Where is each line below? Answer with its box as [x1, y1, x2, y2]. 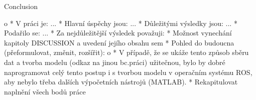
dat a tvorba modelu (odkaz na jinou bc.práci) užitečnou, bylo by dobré [4, 56, 225, 67]
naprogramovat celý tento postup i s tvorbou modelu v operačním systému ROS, [4, 66, 252, 77]
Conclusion [4, 1, 38, 11]
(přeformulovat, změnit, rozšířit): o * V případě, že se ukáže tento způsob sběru [4, 47, 249, 57]
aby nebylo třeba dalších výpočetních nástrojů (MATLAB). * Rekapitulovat [4, 76, 238, 87]
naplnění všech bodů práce [4, 86, 86, 96]
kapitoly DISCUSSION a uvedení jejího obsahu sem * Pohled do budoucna [4, 37, 234, 47]
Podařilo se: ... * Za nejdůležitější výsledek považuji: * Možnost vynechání [4, 27, 232, 38]
